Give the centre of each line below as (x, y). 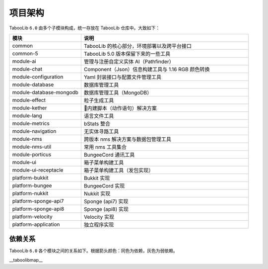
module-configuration (38, 77)
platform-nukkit (30, 193)
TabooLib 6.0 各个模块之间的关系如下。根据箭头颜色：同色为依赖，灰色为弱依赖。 (94, 251)
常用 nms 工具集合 (105, 147)
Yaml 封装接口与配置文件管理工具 (122, 77)
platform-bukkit (30, 178)
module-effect (29, 100)
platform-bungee (32, 185)
